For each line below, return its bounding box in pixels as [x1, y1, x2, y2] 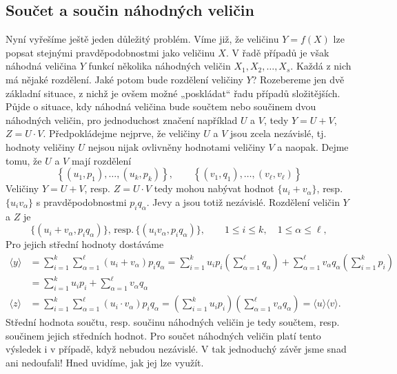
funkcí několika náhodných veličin [88, 59, 231, 73]
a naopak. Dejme [277, 139, 349, 154]
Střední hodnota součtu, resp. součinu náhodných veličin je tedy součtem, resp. [6, 315, 340, 329]
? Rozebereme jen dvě [252, 72, 345, 86]
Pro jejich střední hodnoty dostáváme [6, 237, 164, 251]
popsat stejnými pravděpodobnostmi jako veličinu [6, 45, 215, 59]
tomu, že [6, 153, 42, 167]
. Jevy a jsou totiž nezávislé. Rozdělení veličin [146, 194, 340, 209]
